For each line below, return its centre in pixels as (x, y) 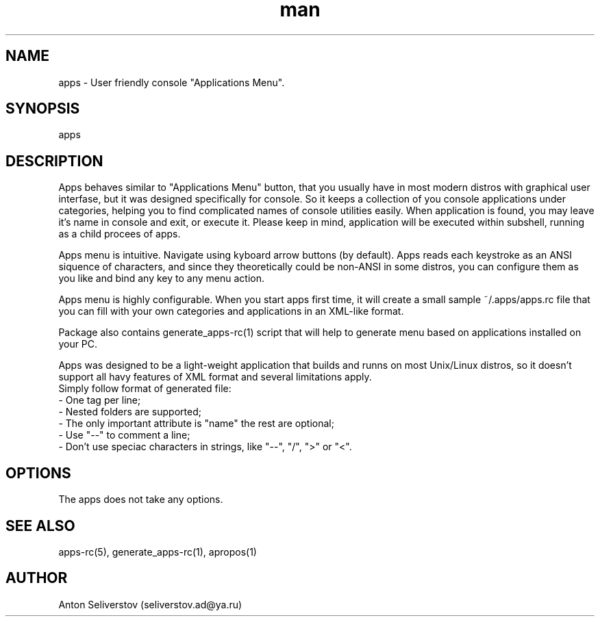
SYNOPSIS (43, 109)
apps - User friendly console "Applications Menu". (172, 82)
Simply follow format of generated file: (145, 389)
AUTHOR (37, 578)
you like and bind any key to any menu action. (161, 278)
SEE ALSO (40, 526)
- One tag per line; (100, 400)
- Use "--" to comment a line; (124, 435)
